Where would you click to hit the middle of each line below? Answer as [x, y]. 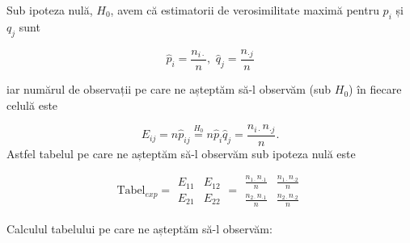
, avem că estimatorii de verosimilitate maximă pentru [245, 10]
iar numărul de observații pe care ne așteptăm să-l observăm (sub [169, 89]
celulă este [32, 105]
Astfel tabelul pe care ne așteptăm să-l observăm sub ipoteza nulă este [181, 153]
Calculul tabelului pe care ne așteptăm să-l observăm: [139, 228]
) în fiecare [375, 89]
